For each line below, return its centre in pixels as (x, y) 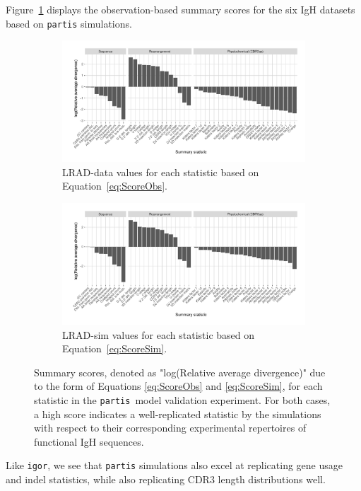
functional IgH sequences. (89, 441)
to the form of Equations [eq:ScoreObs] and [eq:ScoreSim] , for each (178, 386)
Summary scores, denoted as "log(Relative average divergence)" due (180, 372)
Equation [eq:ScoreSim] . (115, 348)
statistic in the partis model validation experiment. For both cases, (182, 400)
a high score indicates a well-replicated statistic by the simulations (178, 414)
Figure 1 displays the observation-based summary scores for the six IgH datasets (180, 9)
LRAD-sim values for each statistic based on (159, 334)
